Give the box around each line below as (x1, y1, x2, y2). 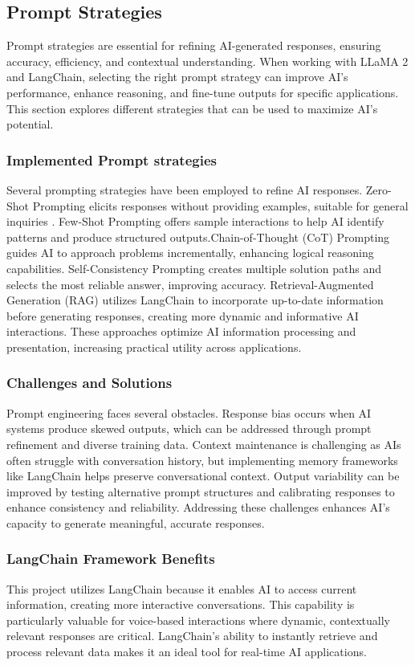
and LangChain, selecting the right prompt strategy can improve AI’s (6, 68, 348, 85)
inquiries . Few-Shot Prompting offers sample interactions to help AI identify (6, 213, 384, 230)
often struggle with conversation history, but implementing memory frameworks (6, 451, 398, 468)
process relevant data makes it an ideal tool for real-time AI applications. (6, 643, 367, 660)
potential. (6, 116, 54, 133)
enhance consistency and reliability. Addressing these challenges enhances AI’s (6, 499, 390, 516)
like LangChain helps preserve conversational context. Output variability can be (6, 467, 400, 484)
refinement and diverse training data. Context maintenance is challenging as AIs (6, 435, 401, 452)
